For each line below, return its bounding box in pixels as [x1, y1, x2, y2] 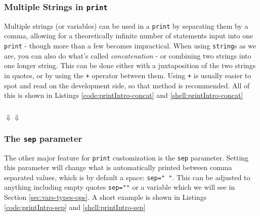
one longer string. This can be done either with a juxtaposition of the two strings [4, 60, 256, 71]
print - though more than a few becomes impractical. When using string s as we [4, 40, 256, 51]
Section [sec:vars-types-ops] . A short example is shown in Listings [4, 192, 207, 202]
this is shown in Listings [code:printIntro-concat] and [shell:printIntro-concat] [4, 90, 243, 100]
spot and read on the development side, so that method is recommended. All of [4, 80, 250, 90]
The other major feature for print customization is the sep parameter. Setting [4, 152, 249, 163]
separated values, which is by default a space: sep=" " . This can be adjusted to [4, 172, 250, 182]
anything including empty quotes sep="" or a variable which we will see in [4, 182, 235, 192]
